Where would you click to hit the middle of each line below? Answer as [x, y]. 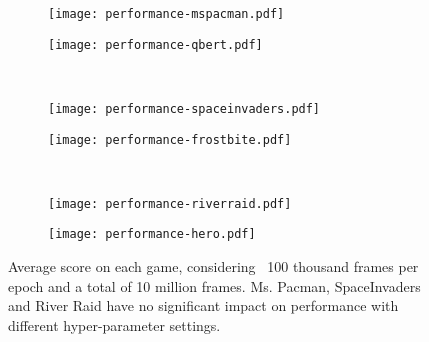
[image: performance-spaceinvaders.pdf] [184, 108]
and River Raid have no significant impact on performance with [203, 305]
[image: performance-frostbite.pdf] [170, 139]
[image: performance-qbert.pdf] [155, 44]
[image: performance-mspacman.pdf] [166, 14]
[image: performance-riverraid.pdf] [170, 203]
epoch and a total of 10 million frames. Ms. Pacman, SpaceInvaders [214, 285]
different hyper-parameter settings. [114, 324]
